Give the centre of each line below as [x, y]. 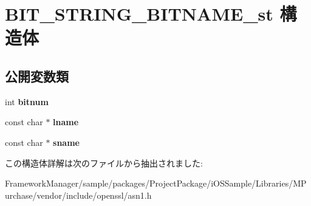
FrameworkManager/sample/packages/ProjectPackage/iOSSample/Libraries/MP [156, 183]
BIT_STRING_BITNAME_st [139, 14]
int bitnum [27, 101]
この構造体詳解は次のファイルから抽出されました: [104, 163]
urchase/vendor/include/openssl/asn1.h [78, 195]
